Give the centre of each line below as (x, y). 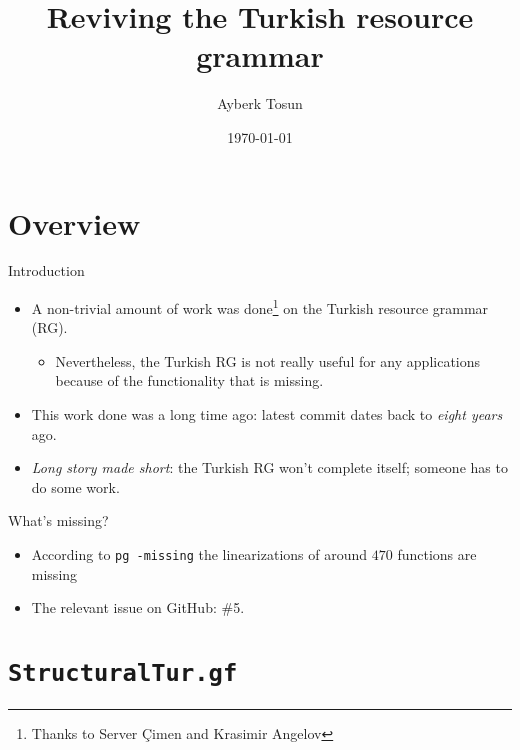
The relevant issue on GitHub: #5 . (138, 607)
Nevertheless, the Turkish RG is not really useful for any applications (268, 360)
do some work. (75, 486)
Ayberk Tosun (260, 103)
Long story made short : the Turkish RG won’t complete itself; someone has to (269, 467)
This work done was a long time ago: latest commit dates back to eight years (267, 414)
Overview (74, 222)
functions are (437, 554)
